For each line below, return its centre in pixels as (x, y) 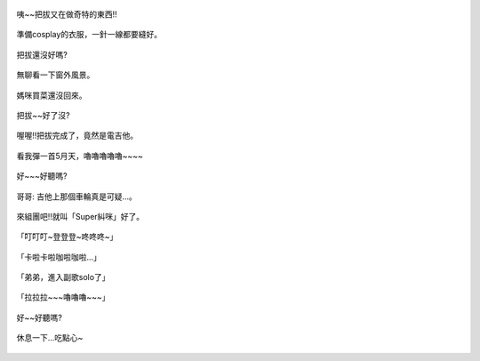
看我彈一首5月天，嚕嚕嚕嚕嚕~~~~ (80, 156)
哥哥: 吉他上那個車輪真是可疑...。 (77, 197)
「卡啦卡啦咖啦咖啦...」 (59, 257)
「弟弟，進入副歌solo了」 (63, 277)
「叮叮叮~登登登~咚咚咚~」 (67, 237)
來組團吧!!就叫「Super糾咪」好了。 (80, 216)
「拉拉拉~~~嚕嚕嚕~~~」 (63, 297)
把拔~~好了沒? (43, 115)
